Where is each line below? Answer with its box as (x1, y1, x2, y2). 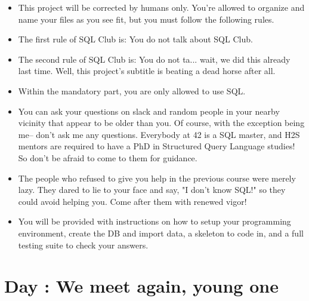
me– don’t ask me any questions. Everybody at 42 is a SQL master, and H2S (18, 128, 300, 140)
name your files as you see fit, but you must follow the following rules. (18, 13, 274, 25)
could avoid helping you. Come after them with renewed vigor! (18, 195, 247, 207)
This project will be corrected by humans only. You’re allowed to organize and (18, 1, 305, 13)
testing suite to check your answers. (18, 238, 149, 251)
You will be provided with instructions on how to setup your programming (18, 215, 291, 228)
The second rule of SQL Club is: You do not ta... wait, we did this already (18, 53, 291, 65)
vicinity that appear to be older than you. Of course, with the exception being (18, 116, 305, 129)
